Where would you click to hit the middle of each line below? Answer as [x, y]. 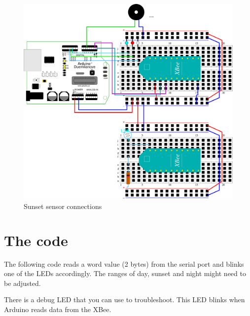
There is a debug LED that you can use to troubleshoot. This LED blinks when [125, 299]
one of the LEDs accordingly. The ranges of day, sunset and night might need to [125, 273]
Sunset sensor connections [63, 206]
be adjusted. [22, 283]
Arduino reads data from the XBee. [58, 309]
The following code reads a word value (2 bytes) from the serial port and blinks [124, 263]
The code [36, 240]
